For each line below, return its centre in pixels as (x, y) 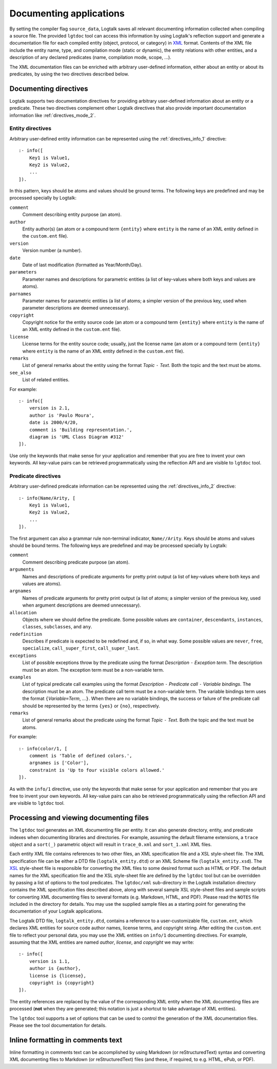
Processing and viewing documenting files (79, 818)
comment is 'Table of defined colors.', (81, 755)
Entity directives (30, 128)
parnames (21, 294)
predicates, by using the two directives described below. (69, 74)
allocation (23, 613)
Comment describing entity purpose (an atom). (72, 215)
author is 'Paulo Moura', (62, 415)
